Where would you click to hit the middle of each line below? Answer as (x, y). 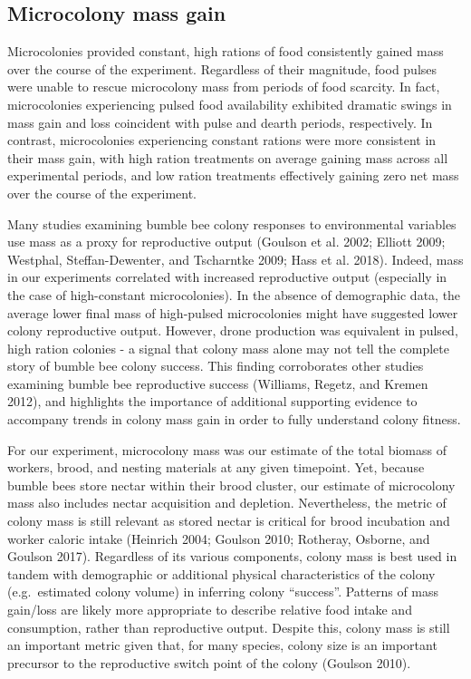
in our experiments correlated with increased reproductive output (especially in (227, 277)
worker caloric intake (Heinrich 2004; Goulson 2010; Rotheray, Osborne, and (219, 538)
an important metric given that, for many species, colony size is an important (222, 645)
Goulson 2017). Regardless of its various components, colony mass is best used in (232, 556)
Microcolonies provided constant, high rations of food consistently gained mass (226, 51)
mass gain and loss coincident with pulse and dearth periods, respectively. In (220, 122)
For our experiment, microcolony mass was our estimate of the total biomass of (227, 449)
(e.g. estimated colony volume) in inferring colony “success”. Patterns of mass (223, 592)
